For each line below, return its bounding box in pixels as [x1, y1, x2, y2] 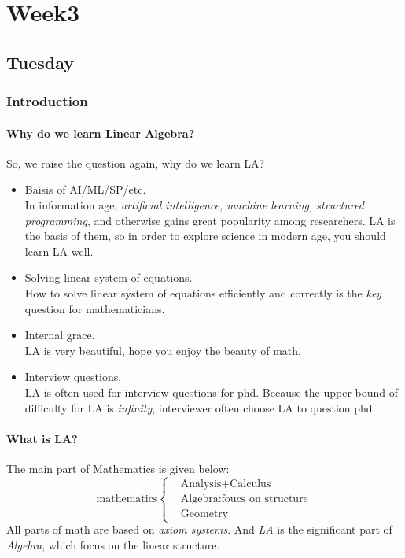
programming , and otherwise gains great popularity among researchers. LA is [24, 212, 396, 228]
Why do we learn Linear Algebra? [6, 124, 195, 141]
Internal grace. [24, 327, 95, 343]
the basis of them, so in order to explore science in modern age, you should [24, 227, 386, 244]
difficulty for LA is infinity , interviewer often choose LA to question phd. [24, 399, 376, 416]
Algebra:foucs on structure [180, 493, 308, 504]
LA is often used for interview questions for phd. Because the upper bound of [24, 383, 399, 400]
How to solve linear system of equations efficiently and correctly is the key [24, 284, 382, 301]
